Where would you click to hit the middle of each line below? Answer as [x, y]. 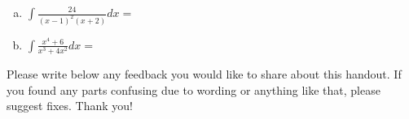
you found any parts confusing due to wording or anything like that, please [194, 89]
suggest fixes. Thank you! [70, 106]
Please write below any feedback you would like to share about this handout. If [204, 74]
